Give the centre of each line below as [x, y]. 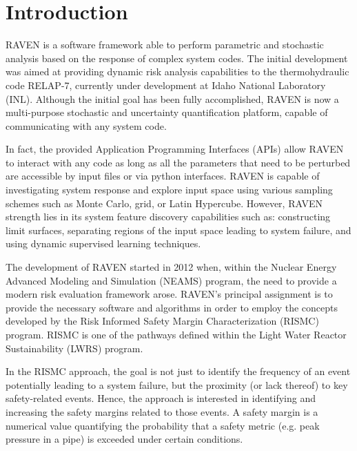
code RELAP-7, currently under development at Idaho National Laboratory [166, 85]
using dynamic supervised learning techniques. [103, 243]
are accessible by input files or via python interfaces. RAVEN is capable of [163, 176]
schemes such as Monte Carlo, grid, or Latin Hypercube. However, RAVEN [164, 203]
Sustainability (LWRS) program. [74, 348]
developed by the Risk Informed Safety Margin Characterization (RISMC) [162, 321]
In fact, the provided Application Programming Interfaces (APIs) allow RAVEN [175, 149]
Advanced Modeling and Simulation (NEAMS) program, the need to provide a [171, 280]
